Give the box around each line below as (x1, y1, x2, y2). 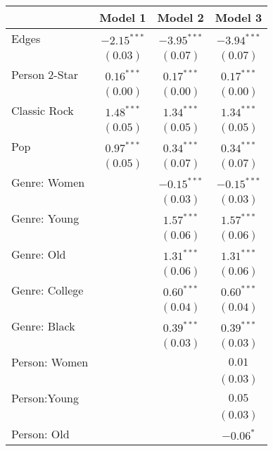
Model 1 (99, 9, 146, 25)
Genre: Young (11, 210, 80, 226)
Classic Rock (11, 102, 74, 118)
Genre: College (11, 282, 84, 298)
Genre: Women (11, 174, 85, 190)
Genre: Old (11, 246, 66, 262)
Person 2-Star (11, 66, 79, 82)
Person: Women (11, 354, 89, 370)
